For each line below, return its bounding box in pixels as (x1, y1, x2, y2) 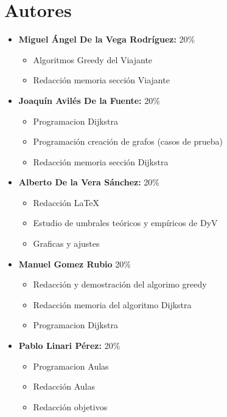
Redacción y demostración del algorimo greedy (33, 278, 207, 291)
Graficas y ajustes (33, 237, 100, 250)
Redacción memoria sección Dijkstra (33, 155, 169, 168)
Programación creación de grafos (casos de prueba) (33, 135, 223, 148)
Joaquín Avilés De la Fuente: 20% (18, 94, 160, 106)
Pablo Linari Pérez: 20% (18, 339, 120, 352)
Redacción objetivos (33, 400, 108, 413)
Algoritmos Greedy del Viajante (33, 53, 153, 66)
